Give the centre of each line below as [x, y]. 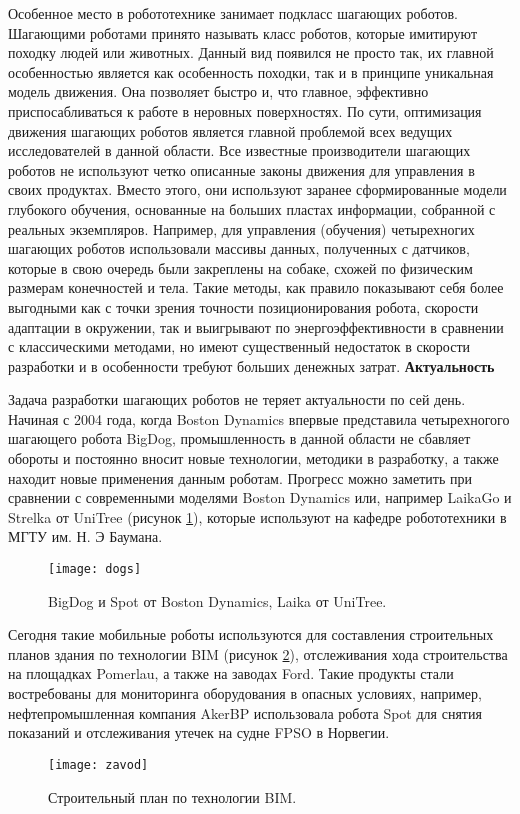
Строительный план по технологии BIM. [172, 796]
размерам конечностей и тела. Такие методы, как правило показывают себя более [256, 287]
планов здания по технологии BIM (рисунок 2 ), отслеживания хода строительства [258, 653]
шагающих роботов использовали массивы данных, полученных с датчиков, [239, 248]
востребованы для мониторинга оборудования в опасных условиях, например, [245, 693]
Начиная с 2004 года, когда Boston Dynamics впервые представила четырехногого [259, 418]
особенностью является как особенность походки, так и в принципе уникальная [251, 71]
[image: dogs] [95, 569]
